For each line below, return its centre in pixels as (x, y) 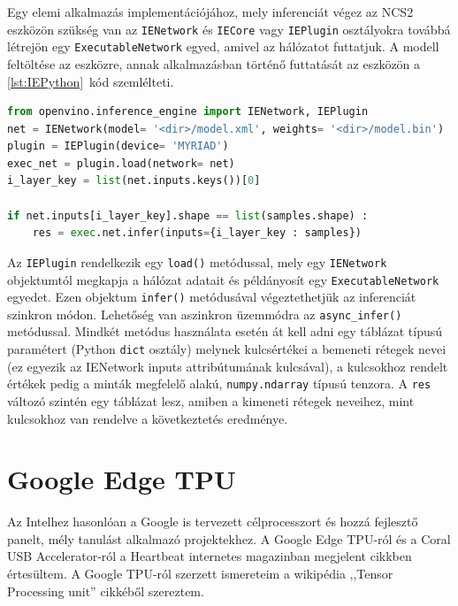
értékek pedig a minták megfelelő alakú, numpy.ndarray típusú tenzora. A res (219, 384)
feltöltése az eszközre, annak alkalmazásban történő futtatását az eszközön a (214, 63)
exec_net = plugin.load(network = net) (121, 163)
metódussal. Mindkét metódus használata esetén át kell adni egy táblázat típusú (225, 331)
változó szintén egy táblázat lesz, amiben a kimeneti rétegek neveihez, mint (211, 400)
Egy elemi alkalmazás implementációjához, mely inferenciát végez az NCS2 (210, 12)
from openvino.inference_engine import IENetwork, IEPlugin (188, 112)
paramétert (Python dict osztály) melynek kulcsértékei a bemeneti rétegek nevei (227, 349)
